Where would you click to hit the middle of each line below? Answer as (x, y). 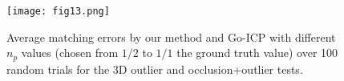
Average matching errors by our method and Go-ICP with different (171, 36)
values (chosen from (70, 53)
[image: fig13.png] (58, 11)
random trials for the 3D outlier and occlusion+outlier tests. (155, 69)
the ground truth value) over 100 (257, 53)
